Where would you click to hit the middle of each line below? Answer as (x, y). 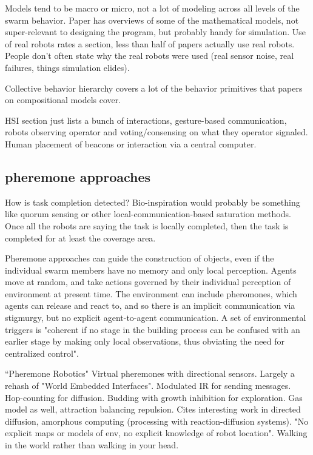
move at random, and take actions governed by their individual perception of (148, 282)
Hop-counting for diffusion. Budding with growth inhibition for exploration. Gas (154, 397)
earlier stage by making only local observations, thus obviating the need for (145, 341)
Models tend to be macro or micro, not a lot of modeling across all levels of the (152, 8)
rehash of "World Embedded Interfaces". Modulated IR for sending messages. (148, 386)
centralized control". (42, 353)
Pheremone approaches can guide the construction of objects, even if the (140, 258)
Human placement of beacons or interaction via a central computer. (131, 143)
